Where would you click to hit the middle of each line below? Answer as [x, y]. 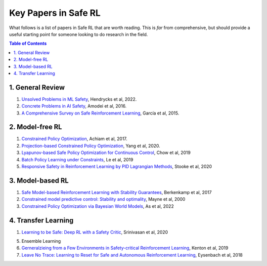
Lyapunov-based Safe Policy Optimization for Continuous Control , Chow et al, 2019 [106, 152]
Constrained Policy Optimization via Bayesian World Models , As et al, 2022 [98, 206]
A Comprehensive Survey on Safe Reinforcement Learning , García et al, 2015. [100, 113]
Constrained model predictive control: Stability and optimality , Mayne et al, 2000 [103, 199]
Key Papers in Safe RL [55, 13]
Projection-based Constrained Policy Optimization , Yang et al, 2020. [91, 146]
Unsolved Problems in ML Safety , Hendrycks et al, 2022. [79, 99]
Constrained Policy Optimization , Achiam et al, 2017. [74, 139]
